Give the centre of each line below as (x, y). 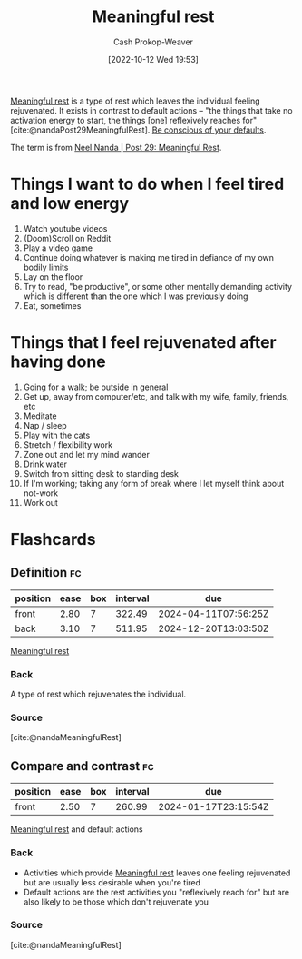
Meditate (40, 416)
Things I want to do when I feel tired (147, 184)
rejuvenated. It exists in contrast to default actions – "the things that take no (151, 110)
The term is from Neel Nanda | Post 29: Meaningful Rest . (116, 147)
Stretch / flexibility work (68, 445)
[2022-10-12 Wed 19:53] (153, 59)
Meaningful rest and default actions (77, 829)
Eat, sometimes (52, 305)
